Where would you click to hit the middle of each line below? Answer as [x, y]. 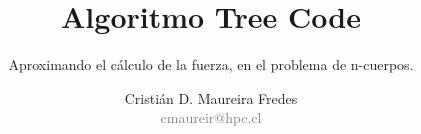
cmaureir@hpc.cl [211, 117]
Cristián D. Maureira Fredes [211, 97]
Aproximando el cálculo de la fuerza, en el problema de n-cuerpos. [211, 64]
